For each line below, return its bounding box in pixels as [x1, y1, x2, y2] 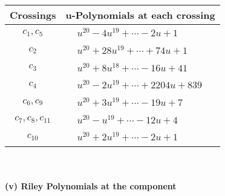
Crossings [10, 8, 56, 22]
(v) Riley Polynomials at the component [5, 179, 177, 192]
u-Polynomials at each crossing [65, 8, 215, 22]
